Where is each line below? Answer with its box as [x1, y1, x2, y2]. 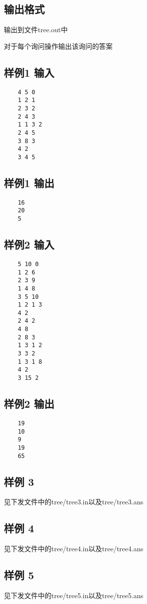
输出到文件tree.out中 [4, 24, 68, 35]
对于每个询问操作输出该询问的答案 [4, 41, 113, 51]
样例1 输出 [4, 175, 55, 190]
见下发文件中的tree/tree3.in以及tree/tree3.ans [4, 497, 144, 507]
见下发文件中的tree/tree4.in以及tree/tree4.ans [4, 543, 144, 554]
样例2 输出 [4, 396, 55, 411]
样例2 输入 [4, 237, 55, 252]
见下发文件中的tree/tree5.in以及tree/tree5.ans [4, 590, 144, 600]
